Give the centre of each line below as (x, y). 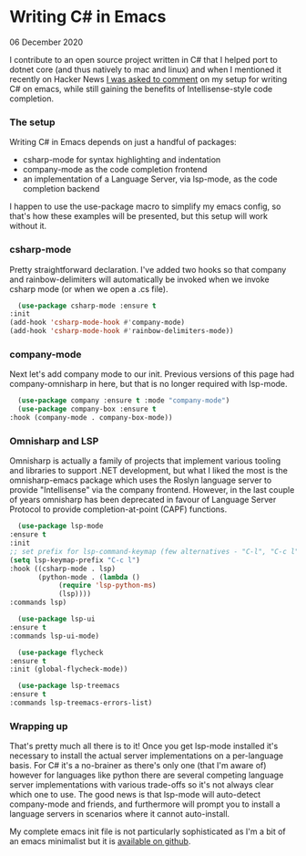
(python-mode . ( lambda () (89, 577)
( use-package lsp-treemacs (69, 686)
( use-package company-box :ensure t (87, 409)
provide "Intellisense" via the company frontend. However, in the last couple (152, 490)
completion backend (61, 189)
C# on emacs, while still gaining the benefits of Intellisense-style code (141, 89)
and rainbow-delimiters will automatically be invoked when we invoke (140, 279)
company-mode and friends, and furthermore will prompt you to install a (145, 804)
